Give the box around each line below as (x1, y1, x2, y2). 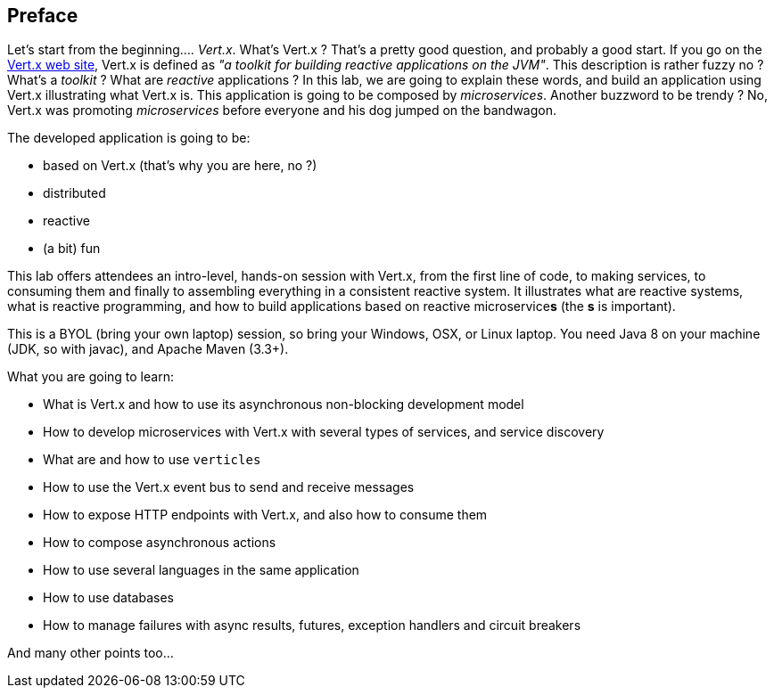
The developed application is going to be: (7, 130, 251, 146)
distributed (43, 185, 106, 201)
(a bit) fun (43, 241, 101, 257)
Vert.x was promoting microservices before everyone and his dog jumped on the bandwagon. (7, 102, 556, 119)
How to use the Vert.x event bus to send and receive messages (43, 479, 415, 495)
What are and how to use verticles (43, 452, 261, 468)
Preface (7, 4, 78, 27)
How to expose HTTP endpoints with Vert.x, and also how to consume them (43, 507, 488, 523)
